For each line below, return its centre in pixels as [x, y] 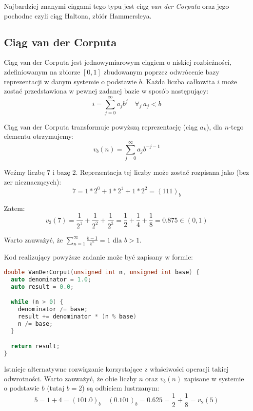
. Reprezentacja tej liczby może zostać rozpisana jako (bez [162, 172]
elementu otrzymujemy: [39, 136]
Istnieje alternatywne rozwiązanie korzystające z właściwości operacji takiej [116, 369]
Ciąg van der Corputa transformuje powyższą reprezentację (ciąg [101, 126]
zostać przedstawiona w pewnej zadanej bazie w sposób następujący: [106, 91]
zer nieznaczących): [33, 181]
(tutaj [56, 388]
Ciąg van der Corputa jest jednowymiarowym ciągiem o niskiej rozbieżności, [118, 62]
